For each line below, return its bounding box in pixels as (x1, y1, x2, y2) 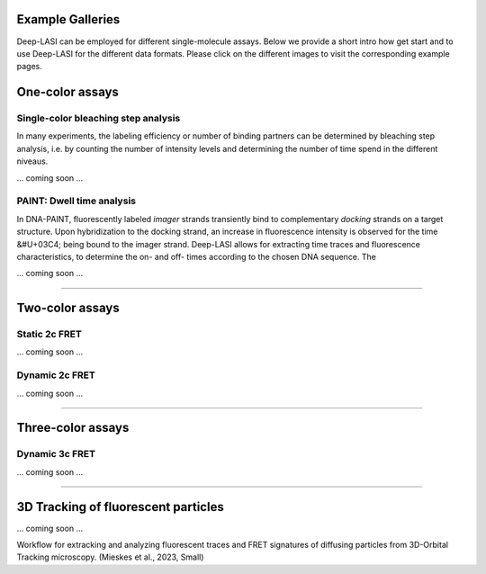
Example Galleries (16, 12, 121, 27)
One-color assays (16, 85, 119, 100)
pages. (16, 61, 42, 72)
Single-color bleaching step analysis (16, 112, 181, 125)
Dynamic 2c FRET (16, 369, 96, 381)
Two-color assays (16, 300, 121, 316)
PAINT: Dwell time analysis (16, 194, 137, 207)
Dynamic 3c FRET (16, 448, 96, 461)
